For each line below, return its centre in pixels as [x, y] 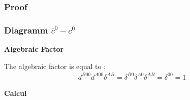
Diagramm [26, 30]
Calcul [15, 93]
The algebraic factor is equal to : [55, 66]
